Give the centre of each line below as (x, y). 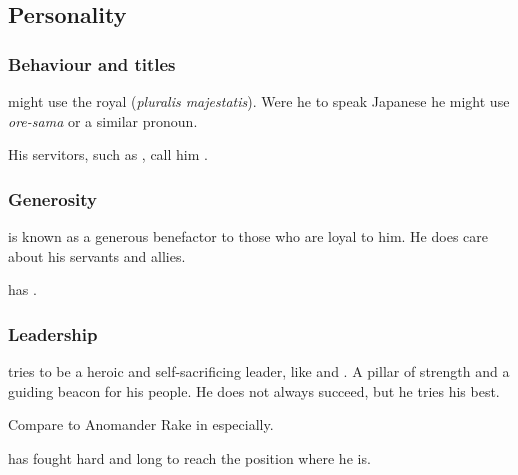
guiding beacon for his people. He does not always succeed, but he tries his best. (254, 390)
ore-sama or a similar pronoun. (103, 120)
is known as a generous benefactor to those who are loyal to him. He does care (248, 236)
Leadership (53, 333)
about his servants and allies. (97, 255)
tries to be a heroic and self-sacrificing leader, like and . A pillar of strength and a (259, 371)
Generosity (53, 198)
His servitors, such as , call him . (108, 154)
